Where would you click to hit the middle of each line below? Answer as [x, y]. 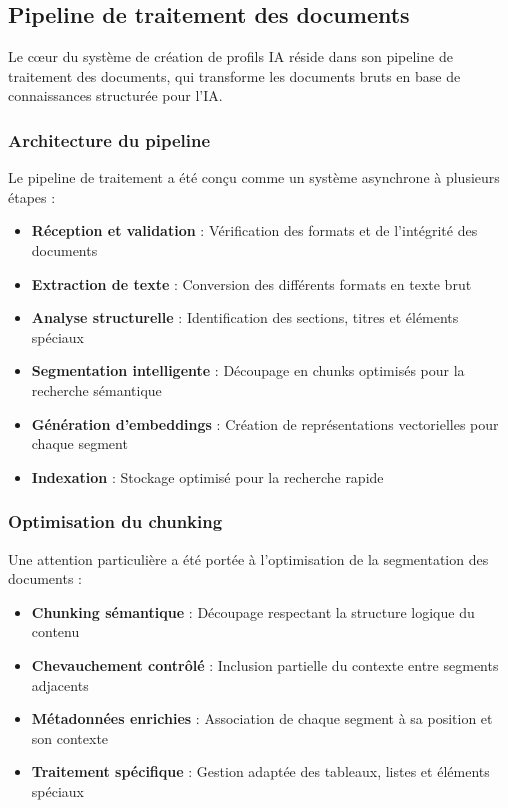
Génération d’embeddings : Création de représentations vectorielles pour [265, 423]
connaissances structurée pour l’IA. [115, 95]
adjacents [60, 684]
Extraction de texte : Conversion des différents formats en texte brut [251, 283]
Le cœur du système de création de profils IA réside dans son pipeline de [230, 56]
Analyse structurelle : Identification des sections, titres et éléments [245, 317]
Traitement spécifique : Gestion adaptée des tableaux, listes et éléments [260, 771]
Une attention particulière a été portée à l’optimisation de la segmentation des [248, 558]
